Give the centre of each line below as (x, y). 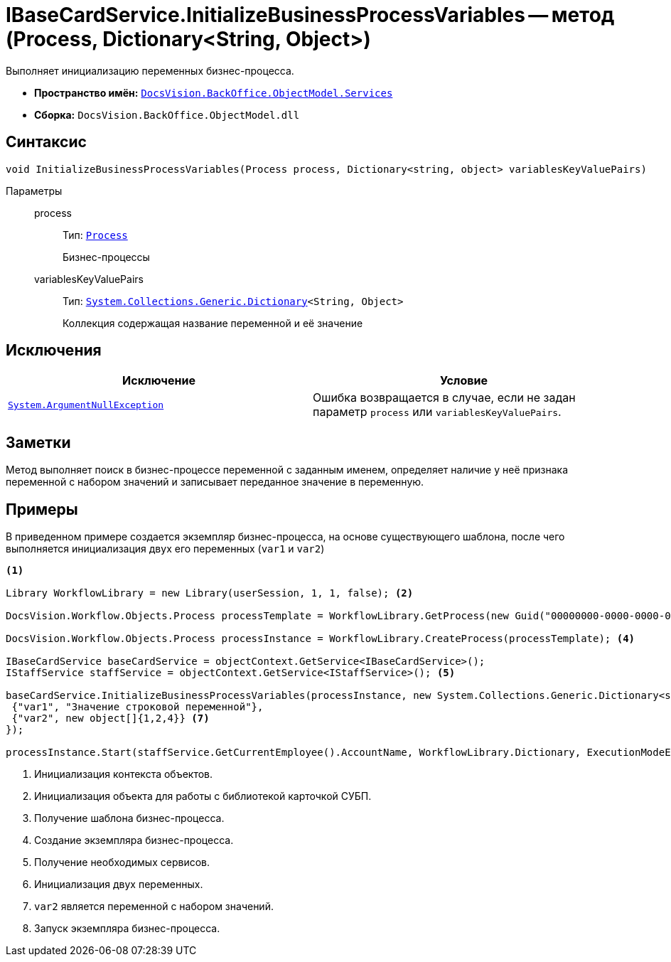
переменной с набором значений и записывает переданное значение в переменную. (215, 482)
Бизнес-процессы (106, 257)
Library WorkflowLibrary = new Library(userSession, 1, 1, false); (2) (210, 593)
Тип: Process (95, 235)
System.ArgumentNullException (86, 405)
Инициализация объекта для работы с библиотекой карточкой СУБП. (203, 796)
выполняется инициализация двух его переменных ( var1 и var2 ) (165, 549)
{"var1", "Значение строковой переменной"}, (138, 707)
